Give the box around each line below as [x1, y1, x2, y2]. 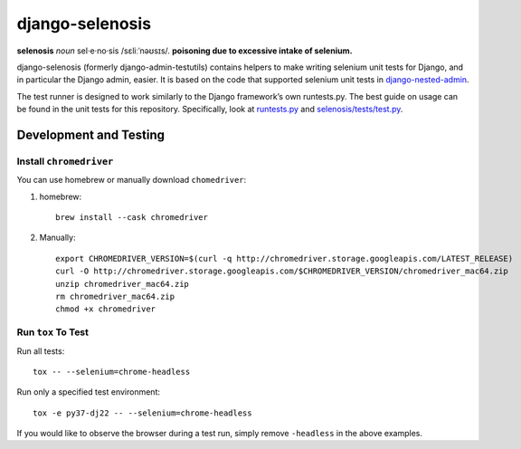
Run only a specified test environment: [16, 387, 160, 397]
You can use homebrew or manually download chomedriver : [16, 175, 247, 186]
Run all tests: [16, 345, 65, 357]
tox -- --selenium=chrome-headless [33, 367, 191, 377]
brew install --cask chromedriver [55, 213, 208, 223]
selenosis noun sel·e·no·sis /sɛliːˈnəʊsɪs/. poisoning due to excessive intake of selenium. [16, 45, 353, 56]
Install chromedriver [16, 155, 114, 167]
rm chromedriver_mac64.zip [55, 291, 175, 301]
